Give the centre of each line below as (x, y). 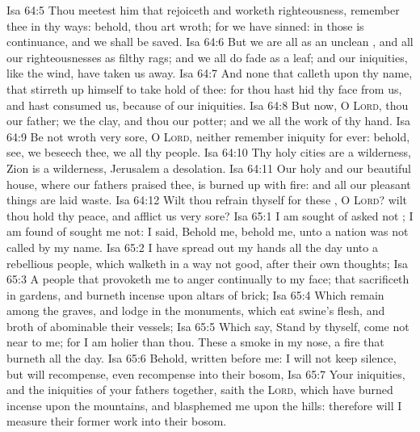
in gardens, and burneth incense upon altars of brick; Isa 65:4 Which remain (195, 294)
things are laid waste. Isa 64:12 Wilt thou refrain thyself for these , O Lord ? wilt (207, 200)
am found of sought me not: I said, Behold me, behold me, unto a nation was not (208, 231)
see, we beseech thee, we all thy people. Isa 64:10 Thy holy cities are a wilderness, (209, 152)
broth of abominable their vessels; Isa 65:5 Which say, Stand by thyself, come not (208, 326)
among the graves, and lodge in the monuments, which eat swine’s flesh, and (196, 310)
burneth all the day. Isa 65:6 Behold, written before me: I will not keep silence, (202, 358)
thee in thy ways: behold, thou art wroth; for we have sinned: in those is (185, 25)
